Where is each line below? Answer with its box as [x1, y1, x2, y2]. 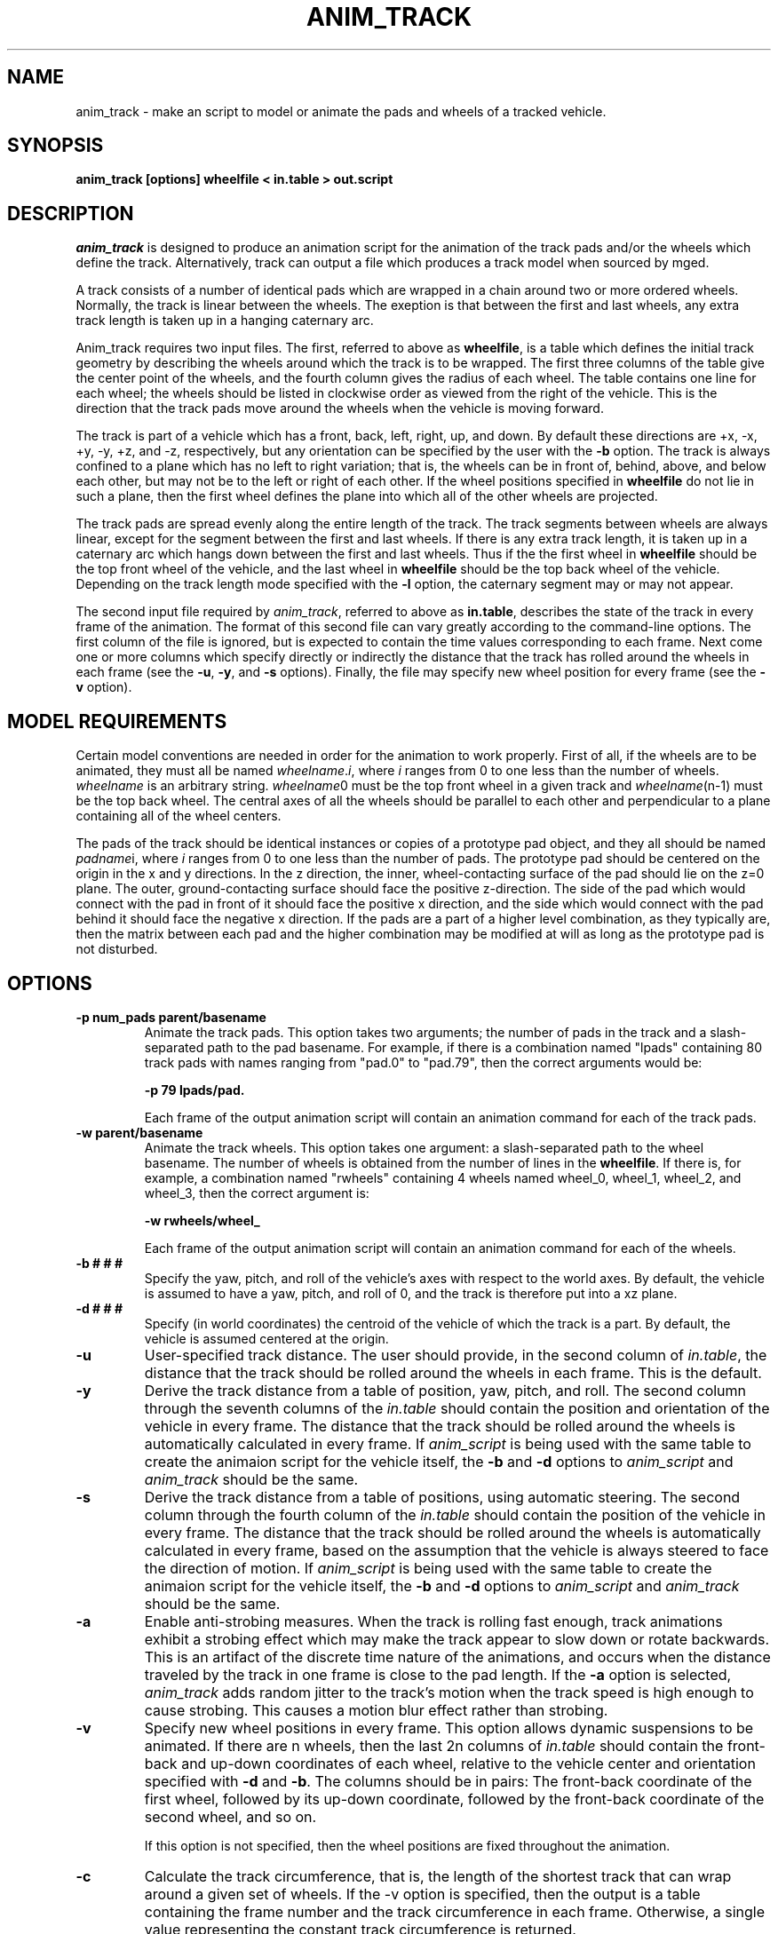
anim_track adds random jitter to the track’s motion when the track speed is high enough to [144, 1683, 754, 1701]
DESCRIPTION [7, 202, 134, 225]
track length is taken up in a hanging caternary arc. [75, 313, 374, 329]
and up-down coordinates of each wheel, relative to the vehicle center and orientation [181, 1754, 756, 1772]
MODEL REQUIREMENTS [7, 709, 227, 733]
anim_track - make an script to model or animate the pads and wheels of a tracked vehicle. [75, 103, 607, 119]
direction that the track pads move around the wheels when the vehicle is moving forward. [75, 400, 604, 416]
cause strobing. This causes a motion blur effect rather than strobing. [144, 1700, 608, 1719]
